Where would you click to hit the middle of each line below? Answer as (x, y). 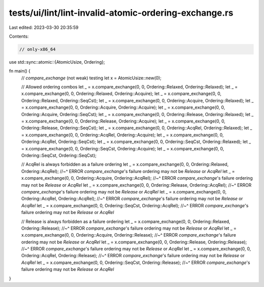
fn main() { (20, 71)
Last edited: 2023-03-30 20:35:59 (44, 27)
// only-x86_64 (37, 49)
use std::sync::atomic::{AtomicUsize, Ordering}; (57, 62)
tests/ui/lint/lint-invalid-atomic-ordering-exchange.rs (121, 13)
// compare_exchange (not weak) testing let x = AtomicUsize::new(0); (91, 78)
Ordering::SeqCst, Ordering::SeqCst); (59, 155)
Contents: (19, 36)
